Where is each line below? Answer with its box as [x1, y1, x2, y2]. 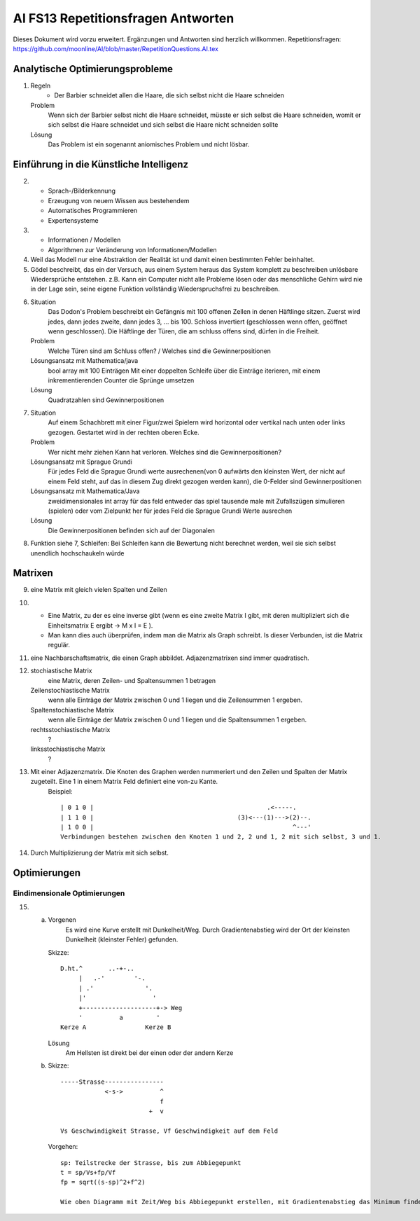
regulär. [48, 641, 70, 649]
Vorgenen [48, 916, 76, 924]
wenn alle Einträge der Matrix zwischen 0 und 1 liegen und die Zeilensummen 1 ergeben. [48, 696, 302, 704]
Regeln [30, 81, 51, 90]
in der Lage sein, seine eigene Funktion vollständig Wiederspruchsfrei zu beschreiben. [30, 284, 280, 294]
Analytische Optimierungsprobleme [13, 63, 174, 75]
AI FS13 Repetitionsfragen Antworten [13, 11, 234, 26]
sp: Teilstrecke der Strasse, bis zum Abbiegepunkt [60, 1159, 241, 1166]
